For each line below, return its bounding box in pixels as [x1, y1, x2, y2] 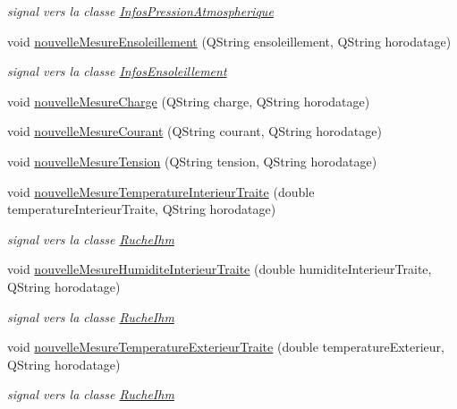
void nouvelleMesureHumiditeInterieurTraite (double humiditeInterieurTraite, [7, 260, 432, 278]
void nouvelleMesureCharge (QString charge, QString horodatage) [7, 91, 370, 110]
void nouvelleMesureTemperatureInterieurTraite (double [7, 182, 315, 200]
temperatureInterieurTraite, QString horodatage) [7, 200, 276, 218]
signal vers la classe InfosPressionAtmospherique [7, 2, 274, 20]
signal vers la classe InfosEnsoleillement [7, 62, 227, 81]
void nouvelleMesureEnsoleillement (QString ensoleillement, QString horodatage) [7, 31, 452, 50]
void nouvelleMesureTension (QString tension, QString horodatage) [7, 151, 377, 170]
